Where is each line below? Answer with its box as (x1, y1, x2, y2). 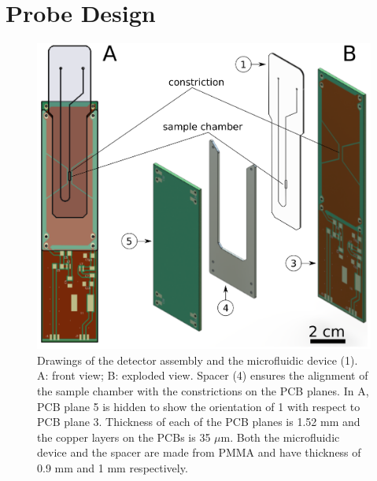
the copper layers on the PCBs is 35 (37, 428, 211, 445)
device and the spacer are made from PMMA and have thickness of (37, 444, 361, 461)
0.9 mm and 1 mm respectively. (37, 460, 188, 476)
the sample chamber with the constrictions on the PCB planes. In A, (37, 383, 369, 399)
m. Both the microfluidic (220, 428, 340, 445)
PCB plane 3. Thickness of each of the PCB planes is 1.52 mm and (37, 413, 360, 430)
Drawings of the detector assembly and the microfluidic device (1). (37, 351, 358, 368)
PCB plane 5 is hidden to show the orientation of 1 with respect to (37, 398, 360, 414)
